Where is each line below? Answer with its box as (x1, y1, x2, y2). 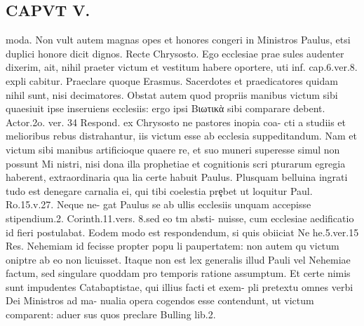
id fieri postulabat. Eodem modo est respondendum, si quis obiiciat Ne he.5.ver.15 (6, 224, 359, 239)
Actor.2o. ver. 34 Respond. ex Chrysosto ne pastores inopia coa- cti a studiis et (6, 114, 346, 129)
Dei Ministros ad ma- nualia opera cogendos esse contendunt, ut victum (6, 293, 314, 308)
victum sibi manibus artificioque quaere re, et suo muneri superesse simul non (6, 142, 340, 156)
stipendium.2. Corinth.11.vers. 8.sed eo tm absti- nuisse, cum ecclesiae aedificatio (6, 210, 354, 225)
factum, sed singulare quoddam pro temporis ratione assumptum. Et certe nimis (6, 266, 351, 280)
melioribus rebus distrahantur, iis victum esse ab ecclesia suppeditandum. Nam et (6, 128, 357, 143)
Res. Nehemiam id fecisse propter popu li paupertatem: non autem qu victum (6, 238, 339, 253)
